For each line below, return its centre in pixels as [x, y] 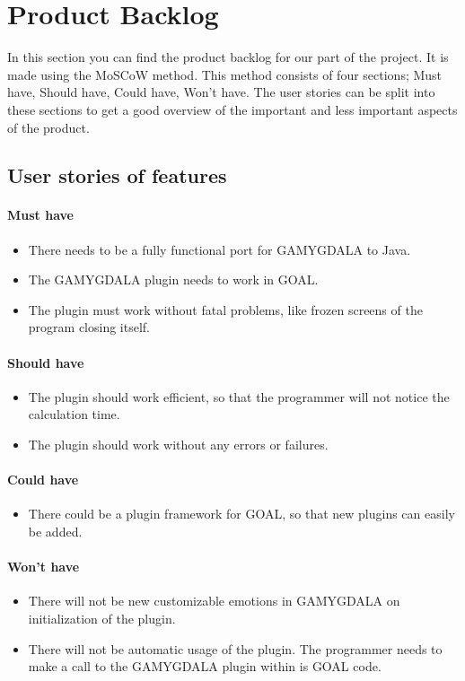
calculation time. [74, 414]
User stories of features [117, 175]
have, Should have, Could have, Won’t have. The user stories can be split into [221, 92]
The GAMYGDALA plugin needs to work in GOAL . [173, 279]
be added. [55, 532]
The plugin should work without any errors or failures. [178, 445]
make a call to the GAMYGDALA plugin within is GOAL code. [205, 666]
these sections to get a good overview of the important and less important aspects [232, 109]
